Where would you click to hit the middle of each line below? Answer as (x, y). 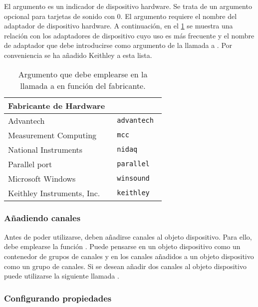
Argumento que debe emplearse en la (83, 74)
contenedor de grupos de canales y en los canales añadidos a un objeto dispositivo (129, 256)
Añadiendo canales (42, 218)
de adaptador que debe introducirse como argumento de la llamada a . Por (118, 45)
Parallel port (30, 164)
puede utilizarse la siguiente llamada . (62, 276)
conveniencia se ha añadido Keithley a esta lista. (78, 55)
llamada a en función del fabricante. (83, 85)
